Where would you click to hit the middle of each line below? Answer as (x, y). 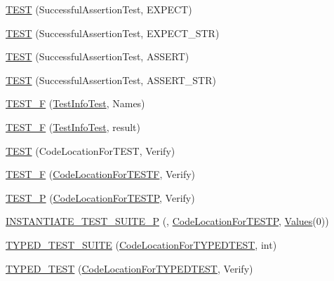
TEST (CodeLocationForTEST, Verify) (91, 150)
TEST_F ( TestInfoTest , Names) (75, 103)
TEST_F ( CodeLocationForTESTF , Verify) (101, 174)
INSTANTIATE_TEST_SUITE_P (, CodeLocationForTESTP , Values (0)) (167, 221)
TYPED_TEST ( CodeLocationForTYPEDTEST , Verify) (129, 268)
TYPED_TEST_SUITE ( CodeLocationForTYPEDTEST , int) (141, 244)
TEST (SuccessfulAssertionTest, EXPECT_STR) (113, 33)
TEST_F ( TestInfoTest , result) (73, 126)
